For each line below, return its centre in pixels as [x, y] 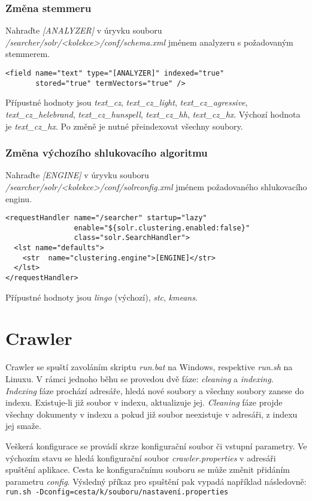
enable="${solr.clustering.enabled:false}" [162, 228]
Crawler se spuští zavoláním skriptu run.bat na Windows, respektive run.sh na [149, 367]
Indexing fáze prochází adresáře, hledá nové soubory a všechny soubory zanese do [155, 390]
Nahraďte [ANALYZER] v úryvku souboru [84, 30]
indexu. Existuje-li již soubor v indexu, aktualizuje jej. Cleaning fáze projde [144, 402]
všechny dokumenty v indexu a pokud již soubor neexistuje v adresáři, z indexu [152, 414]
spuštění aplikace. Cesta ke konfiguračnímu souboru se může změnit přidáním [148, 469]
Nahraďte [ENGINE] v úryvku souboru [77, 175]
